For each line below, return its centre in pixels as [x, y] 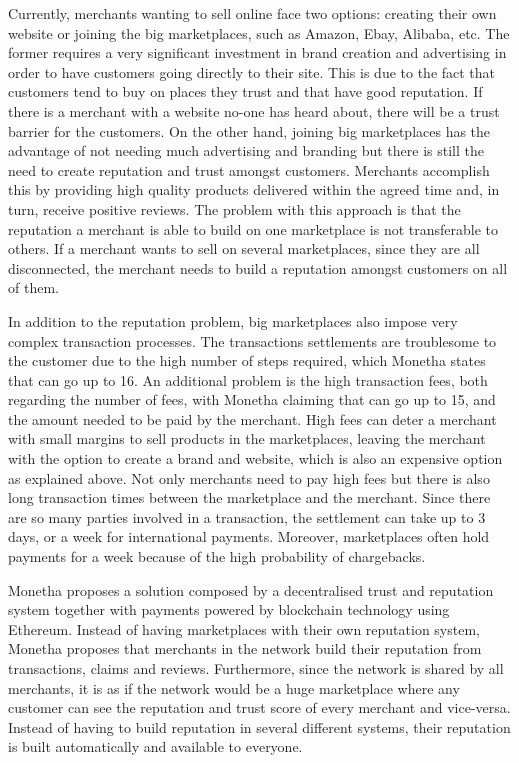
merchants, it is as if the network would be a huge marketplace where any [234, 687]
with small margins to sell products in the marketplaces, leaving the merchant [247, 438]
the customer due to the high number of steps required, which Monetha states [247, 360]
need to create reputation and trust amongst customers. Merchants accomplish [249, 169]
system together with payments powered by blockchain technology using [229, 609]
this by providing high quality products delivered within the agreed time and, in [254, 189]
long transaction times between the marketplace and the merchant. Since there [249, 497]
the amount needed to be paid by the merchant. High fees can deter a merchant [252, 418]
